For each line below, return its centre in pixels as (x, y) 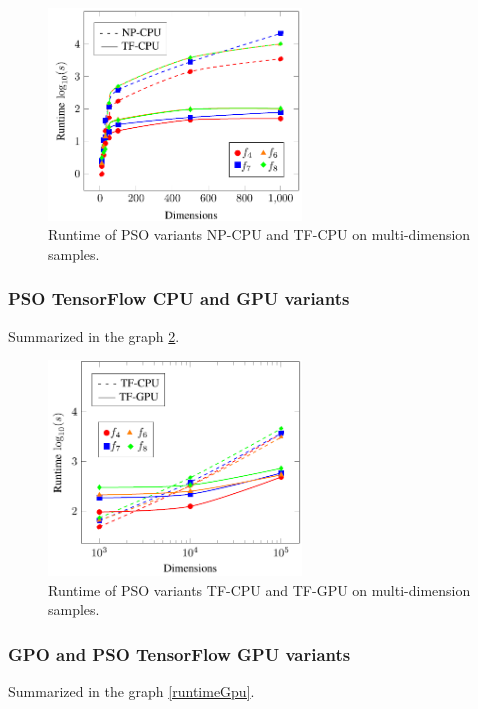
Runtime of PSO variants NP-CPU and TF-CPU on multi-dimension (259, 234)
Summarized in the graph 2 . (94, 335)
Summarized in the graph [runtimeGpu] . (131, 691)
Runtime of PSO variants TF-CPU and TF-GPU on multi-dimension (259, 589)
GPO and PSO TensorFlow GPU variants (179, 653)
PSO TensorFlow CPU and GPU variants (179, 298)
